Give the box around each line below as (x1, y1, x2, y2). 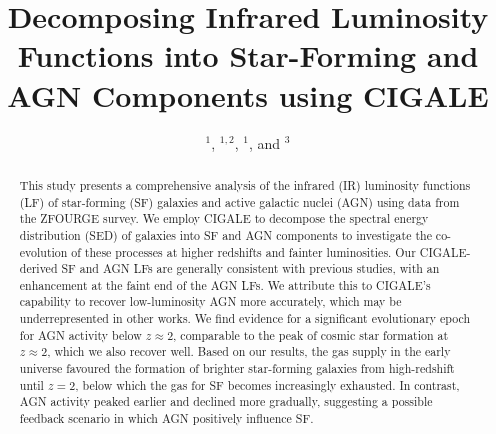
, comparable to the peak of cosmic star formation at (173, 326, 449, 343)
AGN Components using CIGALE (7, 74, 489, 115)
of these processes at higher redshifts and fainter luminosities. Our (71, 243, 416, 260)
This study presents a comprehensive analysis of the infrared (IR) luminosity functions (19, 176, 471, 193)
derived (19, 260, 58, 277)
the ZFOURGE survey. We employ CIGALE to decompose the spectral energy (19, 210, 429, 227)
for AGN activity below (19, 326, 142, 343)
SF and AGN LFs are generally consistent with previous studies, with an (61, 260, 440, 277)
